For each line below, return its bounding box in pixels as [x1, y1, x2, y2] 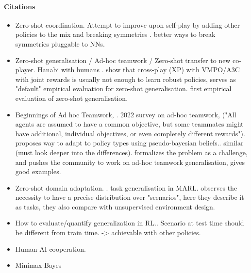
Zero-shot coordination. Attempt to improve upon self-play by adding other [15, 19, 240, 30]
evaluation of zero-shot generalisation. [15, 93, 128, 103]
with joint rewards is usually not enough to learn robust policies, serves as [15, 74, 236, 84]
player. [15, 64, 35, 75]
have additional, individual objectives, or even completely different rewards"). [15, 128, 245, 138]
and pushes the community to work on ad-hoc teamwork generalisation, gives [15, 157, 245, 167]
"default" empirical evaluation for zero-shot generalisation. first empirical [15, 83, 232, 94]
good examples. [15, 166, 61, 177]
